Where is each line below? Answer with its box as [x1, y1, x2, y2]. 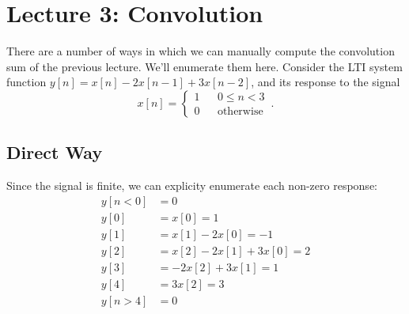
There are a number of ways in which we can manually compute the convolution [6, 43, 395, 59]
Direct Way [6, 140, 103, 165]
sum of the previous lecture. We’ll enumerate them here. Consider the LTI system [6, 58, 403, 74]
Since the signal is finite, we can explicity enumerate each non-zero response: [6, 177, 377, 194]
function [6, 74, 47, 90]
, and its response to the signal [251, 74, 400, 90]
